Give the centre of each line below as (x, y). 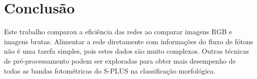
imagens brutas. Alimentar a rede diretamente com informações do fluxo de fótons (129, 41)
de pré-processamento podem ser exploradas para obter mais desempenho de (120, 60)
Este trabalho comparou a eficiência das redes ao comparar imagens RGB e (118, 32)
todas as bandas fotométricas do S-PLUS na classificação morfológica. (110, 70)
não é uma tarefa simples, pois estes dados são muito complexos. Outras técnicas (127, 51)
